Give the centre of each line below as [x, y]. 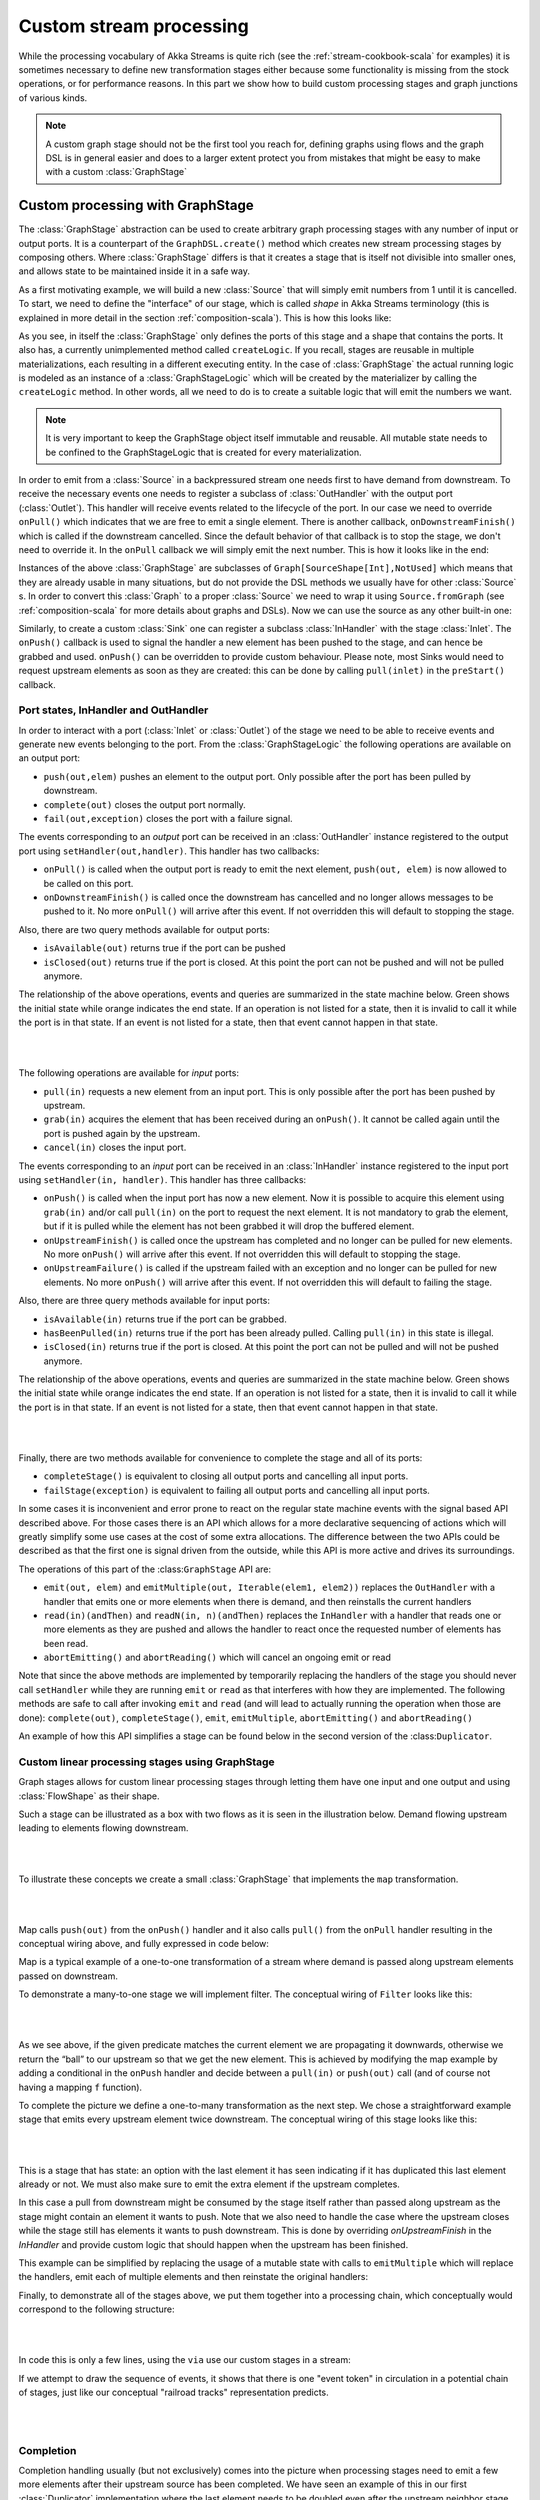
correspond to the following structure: [96, 2309]
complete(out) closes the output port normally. [145, 804]
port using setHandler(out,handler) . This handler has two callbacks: [169, 851]
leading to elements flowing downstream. [103, 1828]
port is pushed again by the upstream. [122, 1133]
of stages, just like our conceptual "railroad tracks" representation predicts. [173, 2392]
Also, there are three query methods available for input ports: [144, 1301]
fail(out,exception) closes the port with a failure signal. [168, 818]
